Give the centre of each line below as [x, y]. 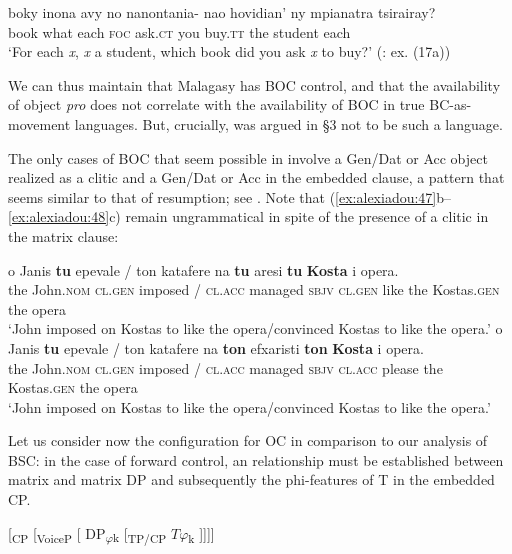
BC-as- [450, 104]
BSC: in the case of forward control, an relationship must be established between [256, 459]
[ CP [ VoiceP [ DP [57, 534]
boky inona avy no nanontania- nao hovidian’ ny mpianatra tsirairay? [222, 12]
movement [39, 123]
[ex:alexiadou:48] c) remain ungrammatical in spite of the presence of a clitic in [248, 216]
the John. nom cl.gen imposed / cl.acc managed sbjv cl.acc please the [225, 367]
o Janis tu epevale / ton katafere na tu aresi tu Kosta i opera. [203, 269]
